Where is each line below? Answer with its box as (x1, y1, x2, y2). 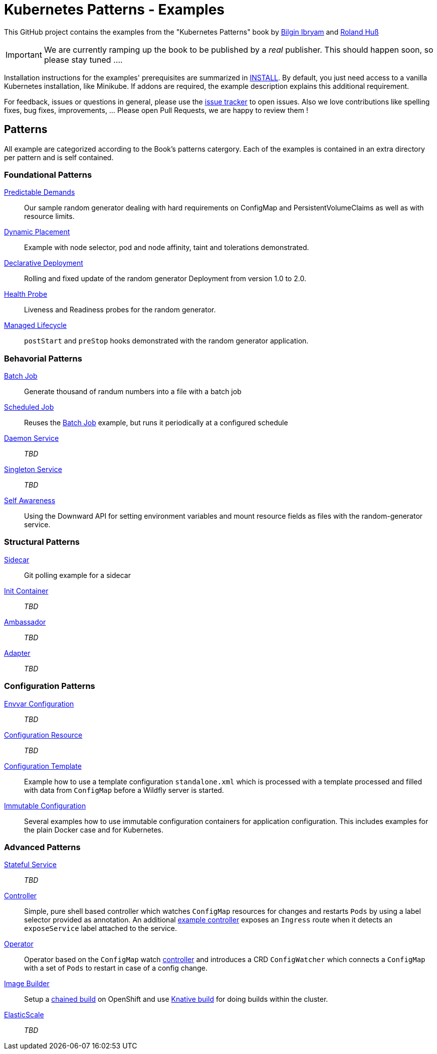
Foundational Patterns (4, 169, 92, 180)
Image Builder (4, 979, 50, 988)
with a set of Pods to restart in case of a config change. (24, 964, 207, 973)
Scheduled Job (4, 403, 54, 412)
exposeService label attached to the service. (24, 924, 177, 933)
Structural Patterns (4, 537, 80, 547)
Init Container (4, 586, 49, 595)
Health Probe (4, 290, 48, 299)
